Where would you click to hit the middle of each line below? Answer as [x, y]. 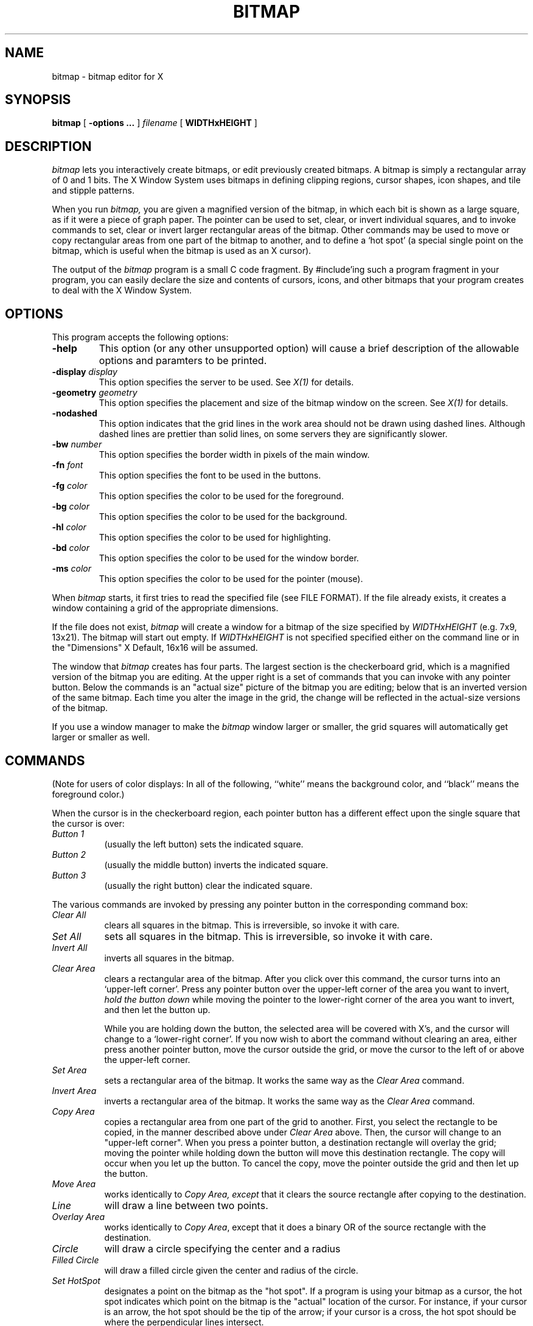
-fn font [68, 465]
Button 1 [68, 833]
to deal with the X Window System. [122, 290]
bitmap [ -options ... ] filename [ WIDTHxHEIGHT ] [155, 123]
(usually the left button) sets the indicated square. [204, 844]
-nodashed [75, 413]
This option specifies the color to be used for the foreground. [221, 496]
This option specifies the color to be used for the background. [223, 517]
